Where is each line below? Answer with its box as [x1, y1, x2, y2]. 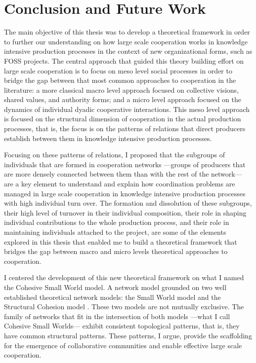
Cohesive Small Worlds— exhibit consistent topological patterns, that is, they [4, 321, 240, 331]
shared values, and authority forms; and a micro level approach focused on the [4, 94, 242, 105]
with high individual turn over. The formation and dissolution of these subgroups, [4, 198, 252, 208]
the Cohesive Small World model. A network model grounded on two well [4, 282, 227, 292]
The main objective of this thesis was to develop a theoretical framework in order [4, 27, 250, 37]
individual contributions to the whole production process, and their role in [4, 217, 229, 227]
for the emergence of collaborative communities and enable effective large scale [4, 340, 242, 350]
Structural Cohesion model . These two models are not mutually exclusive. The [4, 301, 244, 312]
